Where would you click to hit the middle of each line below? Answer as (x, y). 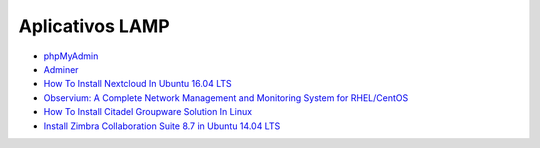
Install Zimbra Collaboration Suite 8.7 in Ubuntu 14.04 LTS (162, 126)
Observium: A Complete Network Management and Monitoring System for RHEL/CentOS (226, 97)
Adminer (61, 69)
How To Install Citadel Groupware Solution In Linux (148, 112)
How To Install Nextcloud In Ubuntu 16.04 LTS (137, 84)
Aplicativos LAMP (94, 26)
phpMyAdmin (71, 56)
